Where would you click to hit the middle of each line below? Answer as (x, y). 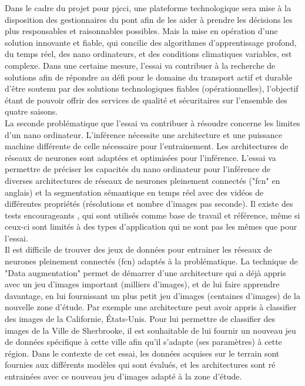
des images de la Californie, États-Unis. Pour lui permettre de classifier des (140, 319)
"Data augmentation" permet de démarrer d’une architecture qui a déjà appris (145, 272)
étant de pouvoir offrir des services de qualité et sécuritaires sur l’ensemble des (146, 100)
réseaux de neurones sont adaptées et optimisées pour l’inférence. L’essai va (140, 157)
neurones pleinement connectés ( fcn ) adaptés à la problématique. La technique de (151, 261)
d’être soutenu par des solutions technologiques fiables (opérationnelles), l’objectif (152, 88)
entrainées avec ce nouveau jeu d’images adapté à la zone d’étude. (123, 376)
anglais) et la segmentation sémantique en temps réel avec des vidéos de (134, 192)
